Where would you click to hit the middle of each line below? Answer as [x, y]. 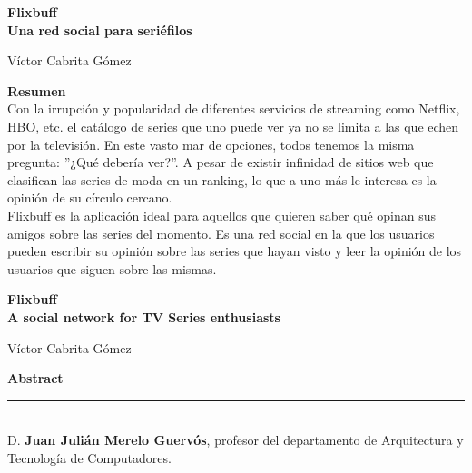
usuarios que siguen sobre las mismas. [112, 268]
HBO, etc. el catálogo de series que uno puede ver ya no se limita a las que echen [233, 126]
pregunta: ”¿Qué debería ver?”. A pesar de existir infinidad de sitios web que [221, 162]
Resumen [37, 90]
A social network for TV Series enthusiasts [144, 316]
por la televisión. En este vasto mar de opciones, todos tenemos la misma [211, 144]
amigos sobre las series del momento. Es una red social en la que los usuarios [221, 233]
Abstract [35, 378]
